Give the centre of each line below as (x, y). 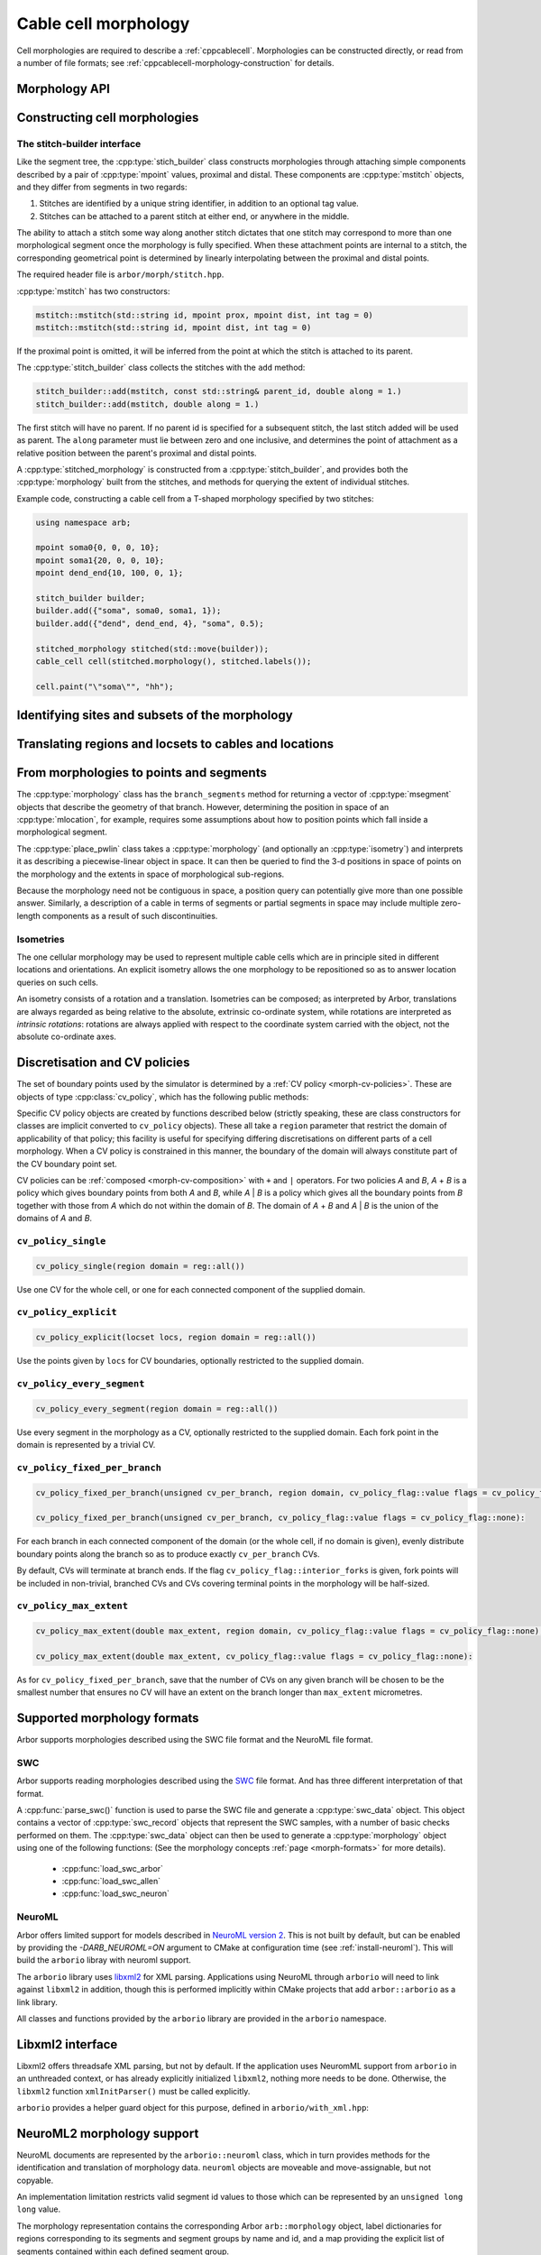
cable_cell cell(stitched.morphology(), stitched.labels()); (174, 661)
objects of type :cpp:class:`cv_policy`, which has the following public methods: (163, 1097)
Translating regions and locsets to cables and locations (175, 744)
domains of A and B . (55, 1219)
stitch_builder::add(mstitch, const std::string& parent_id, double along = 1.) (219, 391)
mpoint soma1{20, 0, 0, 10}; (100, 560)
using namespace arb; (83, 522)
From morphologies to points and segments (142, 773)
